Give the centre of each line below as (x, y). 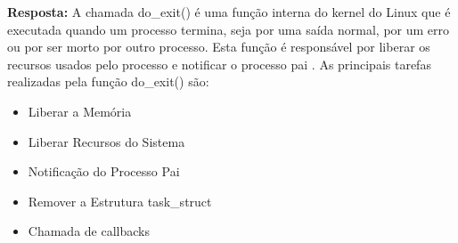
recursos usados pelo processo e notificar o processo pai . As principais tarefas (219, 64)
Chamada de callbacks (89, 231)
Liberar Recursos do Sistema (106, 141)
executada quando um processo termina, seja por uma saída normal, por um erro (229, 29)
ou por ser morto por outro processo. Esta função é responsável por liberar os (219, 47)
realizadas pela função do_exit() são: (108, 81)
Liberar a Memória (80, 111)
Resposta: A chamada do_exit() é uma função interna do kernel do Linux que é (229, 12)
